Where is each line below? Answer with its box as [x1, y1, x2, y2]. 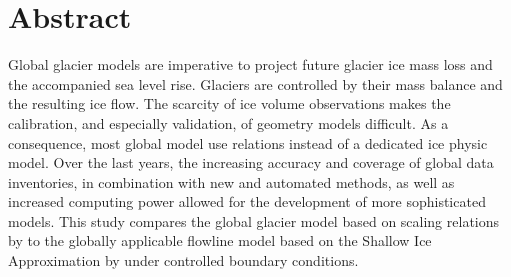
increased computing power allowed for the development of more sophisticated [8, 191, 486, 212]
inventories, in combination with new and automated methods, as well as [8, 171, 455, 192]
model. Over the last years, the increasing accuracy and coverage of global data [8, 152, 494, 173]
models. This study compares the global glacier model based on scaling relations [8, 210, 500, 231]
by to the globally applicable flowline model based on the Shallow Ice [8, 230, 432, 251]
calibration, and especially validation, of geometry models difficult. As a [8, 112, 449, 133]
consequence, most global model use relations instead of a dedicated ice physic [8, 132, 488, 153]
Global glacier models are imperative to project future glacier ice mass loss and [8, 54, 493, 75]
